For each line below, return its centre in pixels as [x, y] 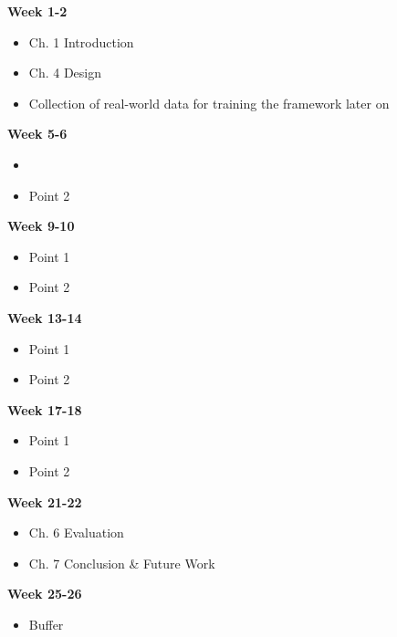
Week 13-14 [45, 317]
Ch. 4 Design [65, 73]
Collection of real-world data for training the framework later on [209, 103]
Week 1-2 [37, 11]
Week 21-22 [45, 501]
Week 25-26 [45, 594]
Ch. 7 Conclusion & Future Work [122, 563]
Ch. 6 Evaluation [76, 533]
